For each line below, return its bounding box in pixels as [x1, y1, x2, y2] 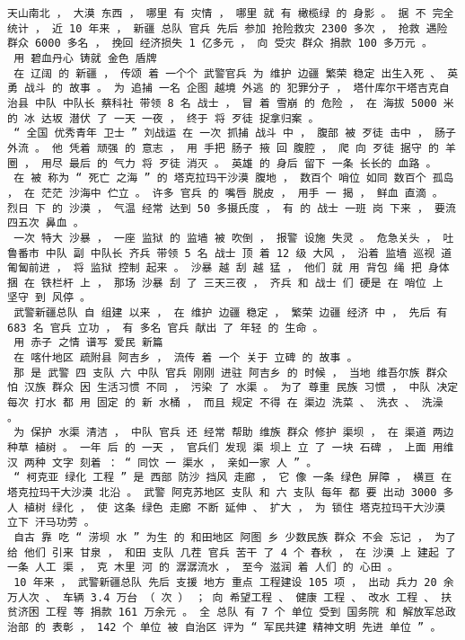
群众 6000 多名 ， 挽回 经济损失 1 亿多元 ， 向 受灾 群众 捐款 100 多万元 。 [7, 37, 433, 50]
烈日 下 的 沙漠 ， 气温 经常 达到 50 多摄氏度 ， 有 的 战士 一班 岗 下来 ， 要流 [7, 201, 456, 215]
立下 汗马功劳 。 [7, 516, 95, 529]
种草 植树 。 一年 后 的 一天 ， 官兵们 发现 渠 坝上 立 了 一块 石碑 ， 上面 [7, 441, 426, 455]
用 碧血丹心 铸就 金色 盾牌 [13, 51, 157, 65]
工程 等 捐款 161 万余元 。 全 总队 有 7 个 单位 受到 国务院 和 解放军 [45, 606, 435, 619]
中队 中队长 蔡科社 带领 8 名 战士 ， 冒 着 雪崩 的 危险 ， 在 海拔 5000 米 [34, 96, 454, 110]
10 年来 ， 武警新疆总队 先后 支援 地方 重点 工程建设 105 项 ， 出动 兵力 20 [13, 575, 437, 589]
